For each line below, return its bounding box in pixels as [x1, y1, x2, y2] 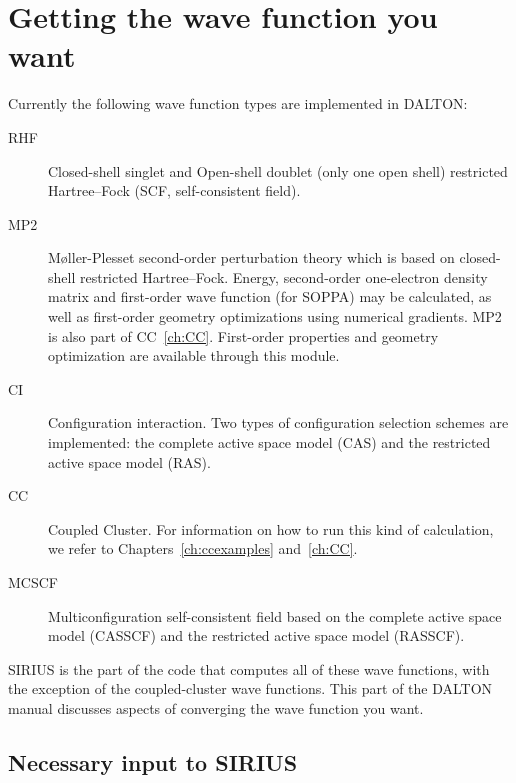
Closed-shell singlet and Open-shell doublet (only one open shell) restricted [48, 160, 508, 181]
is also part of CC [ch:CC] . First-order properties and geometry [48, 325, 439, 346]
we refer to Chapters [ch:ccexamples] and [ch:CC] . [48, 538, 358, 559]
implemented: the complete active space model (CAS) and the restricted [48, 432, 491, 453]
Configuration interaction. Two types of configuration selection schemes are [48, 412, 509, 433]
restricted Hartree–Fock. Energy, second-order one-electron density [79, 266, 488, 287]
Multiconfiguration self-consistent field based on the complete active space [48, 605, 502, 626]
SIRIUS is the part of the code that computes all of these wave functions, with [8, 658, 490, 679]
